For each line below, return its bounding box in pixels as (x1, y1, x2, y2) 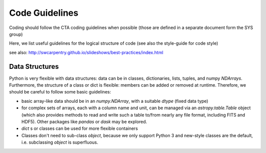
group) (9, 31, 23, 37)
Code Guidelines (9, 7, 79, 18)
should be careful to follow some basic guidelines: (9, 89, 111, 95)
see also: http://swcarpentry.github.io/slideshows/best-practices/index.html (9, 49, 164, 55)
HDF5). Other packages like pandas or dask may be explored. (21, 119, 147, 124)
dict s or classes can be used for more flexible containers (21, 125, 138, 131)
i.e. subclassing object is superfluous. (21, 139, 99, 145)
